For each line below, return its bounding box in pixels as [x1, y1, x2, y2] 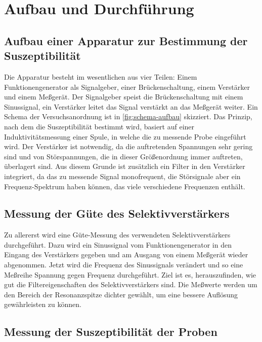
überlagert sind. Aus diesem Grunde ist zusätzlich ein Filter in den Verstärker [4, 161, 245, 172]
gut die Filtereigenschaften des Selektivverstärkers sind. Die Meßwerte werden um [4, 279, 257, 290]
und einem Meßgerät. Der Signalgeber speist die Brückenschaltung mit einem [4, 91, 243, 102]
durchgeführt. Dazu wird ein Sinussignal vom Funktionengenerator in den [4, 239, 232, 250]
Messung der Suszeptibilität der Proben [4, 324, 217, 339]
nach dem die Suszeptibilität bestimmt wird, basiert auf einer [4, 121, 195, 131]
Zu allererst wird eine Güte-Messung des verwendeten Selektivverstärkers [4, 229, 231, 240]
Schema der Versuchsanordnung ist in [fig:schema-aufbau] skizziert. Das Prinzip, [4, 111, 252, 122]
